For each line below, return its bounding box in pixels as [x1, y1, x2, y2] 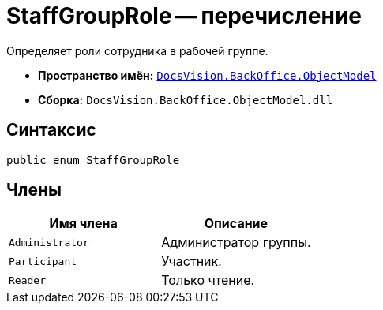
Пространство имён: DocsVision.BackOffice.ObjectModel [38, 68, 377, 82]
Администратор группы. [161, 234, 311, 251]
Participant [9, 255, 77, 267]
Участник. [161, 253, 222, 270]
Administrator [9, 236, 89, 248]
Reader [9, 274, 46, 286]
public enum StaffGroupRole [6, 153, 180, 166]
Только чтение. [161, 272, 255, 289]
